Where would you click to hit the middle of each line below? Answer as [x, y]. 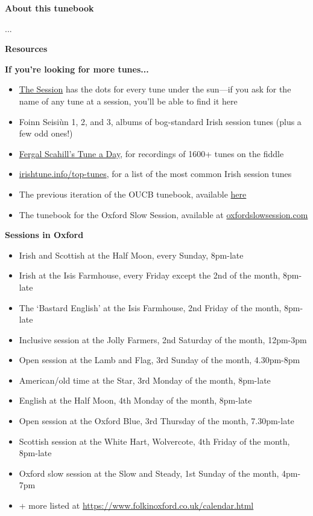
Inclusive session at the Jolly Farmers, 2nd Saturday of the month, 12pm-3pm [163, 339]
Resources [26, 49]
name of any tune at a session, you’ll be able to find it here [128, 101]
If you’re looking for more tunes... [77, 69]
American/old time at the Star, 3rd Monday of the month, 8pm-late [145, 380]
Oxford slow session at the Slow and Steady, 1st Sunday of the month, [149, 473]
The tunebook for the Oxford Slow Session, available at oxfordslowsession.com [163, 214]
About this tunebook [49, 8]
